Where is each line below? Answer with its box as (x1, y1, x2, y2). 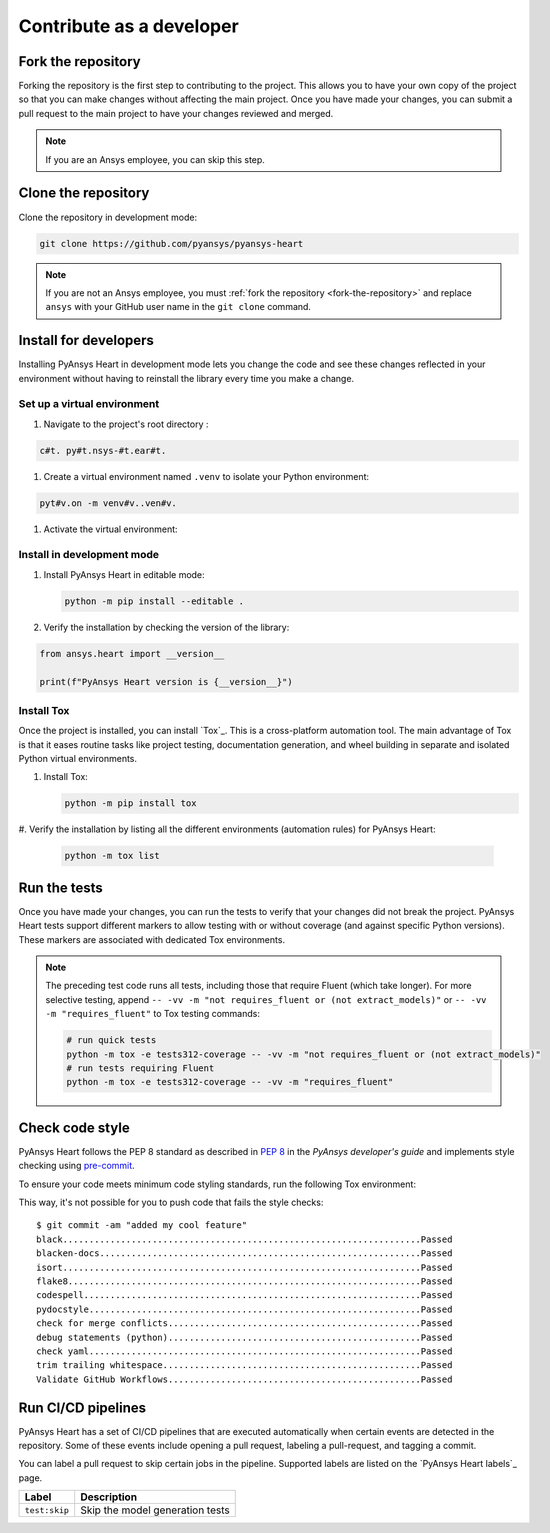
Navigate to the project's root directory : (43, 418, 209, 430)
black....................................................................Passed (36, 1233, 453, 1245)
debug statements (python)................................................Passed (36, 1331, 453, 1343)
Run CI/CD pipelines (18, 1399, 147, 1416)
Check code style (18, 1119, 130, 1136)
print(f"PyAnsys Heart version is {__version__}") (39, 676, 294, 687)
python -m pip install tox (64, 798, 197, 809)
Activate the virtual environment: (43, 523, 179, 535)
